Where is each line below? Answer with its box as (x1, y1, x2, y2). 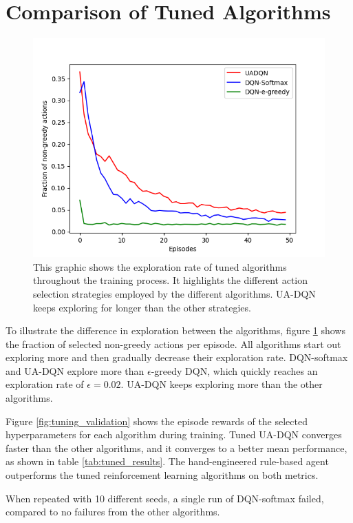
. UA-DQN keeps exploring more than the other (120, 377, 323, 391)
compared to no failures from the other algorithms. (6, 504, 220, 519)
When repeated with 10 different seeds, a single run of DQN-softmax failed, (6, 491, 324, 505)
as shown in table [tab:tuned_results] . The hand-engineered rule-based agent (6, 454, 329, 469)
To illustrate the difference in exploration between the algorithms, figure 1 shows (6, 323, 345, 338)
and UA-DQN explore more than (6, 363, 145, 378)
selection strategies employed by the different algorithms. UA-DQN (33, 286, 316, 300)
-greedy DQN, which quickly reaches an (151, 363, 318, 378)
